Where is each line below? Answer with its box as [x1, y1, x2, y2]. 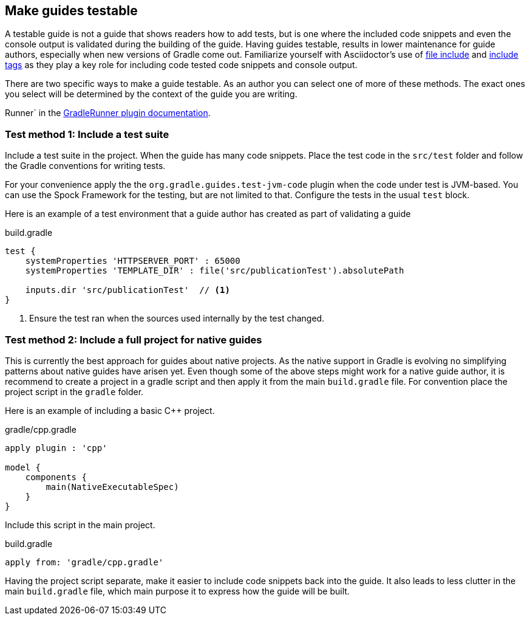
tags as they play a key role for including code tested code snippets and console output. [5, 60, 358, 71]
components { [25, 472, 87, 482]
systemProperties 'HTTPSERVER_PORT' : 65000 [25, 256, 240, 266]
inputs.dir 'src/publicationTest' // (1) [25, 285, 230, 295]
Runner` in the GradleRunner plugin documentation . [5, 108, 211, 119]
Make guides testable [5, 3, 138, 18]
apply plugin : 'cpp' [5, 443, 107, 453]
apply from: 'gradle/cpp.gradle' [5, 557, 164, 567]
